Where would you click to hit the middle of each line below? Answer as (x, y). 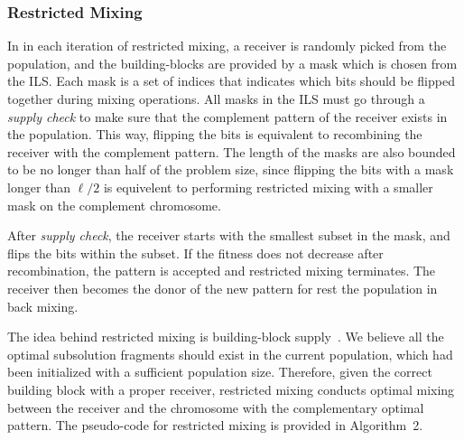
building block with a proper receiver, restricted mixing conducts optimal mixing (231, 389)
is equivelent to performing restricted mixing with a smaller (268, 187)
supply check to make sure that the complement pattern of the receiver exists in (227, 116)
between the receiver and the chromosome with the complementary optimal (216, 407)
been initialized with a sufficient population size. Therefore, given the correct (220, 372)
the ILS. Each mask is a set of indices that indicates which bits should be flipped (231, 81)
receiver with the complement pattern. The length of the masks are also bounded (232, 151)
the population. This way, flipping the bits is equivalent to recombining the (215, 134)
